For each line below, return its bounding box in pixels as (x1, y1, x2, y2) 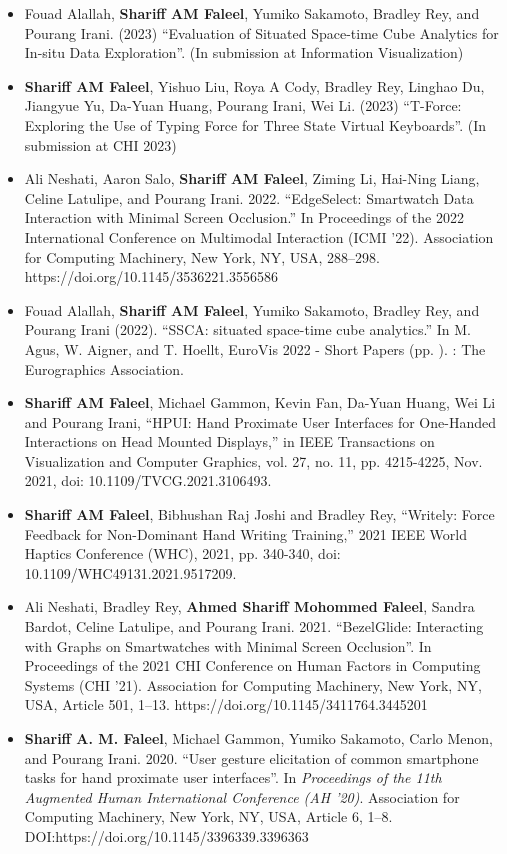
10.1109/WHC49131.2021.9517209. (24, 562, 237, 583)
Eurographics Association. (24, 358, 184, 379)
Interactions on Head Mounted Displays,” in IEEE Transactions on (24, 431, 435, 452)
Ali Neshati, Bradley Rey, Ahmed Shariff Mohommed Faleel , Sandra (24, 596, 475, 617)
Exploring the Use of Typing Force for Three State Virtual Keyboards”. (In (24, 114, 487, 135)
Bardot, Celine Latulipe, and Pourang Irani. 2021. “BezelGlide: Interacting (24, 616, 484, 637)
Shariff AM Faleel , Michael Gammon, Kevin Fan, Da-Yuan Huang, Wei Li (24, 392, 496, 413)
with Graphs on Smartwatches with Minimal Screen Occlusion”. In (24, 635, 432, 656)
